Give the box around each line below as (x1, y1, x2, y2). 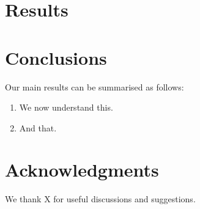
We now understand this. (19, 101, 113, 114)
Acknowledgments (5, 157, 159, 182)
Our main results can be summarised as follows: (5, 80, 184, 93)
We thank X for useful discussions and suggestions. (5, 193, 196, 205)
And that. (19, 121, 57, 134)
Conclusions (5, 45, 107, 70)
